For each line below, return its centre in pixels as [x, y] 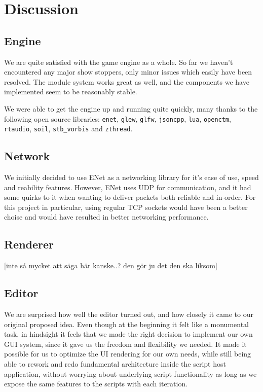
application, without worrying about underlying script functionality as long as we [130, 373]
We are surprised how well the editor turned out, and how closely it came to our [129, 314]
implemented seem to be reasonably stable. [71, 92]
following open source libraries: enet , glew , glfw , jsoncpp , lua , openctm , [118, 118]
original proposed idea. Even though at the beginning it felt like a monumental [127, 324]
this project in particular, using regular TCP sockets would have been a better [126, 207]
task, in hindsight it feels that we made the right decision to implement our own [128, 334]
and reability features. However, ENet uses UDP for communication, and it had [128, 187]
